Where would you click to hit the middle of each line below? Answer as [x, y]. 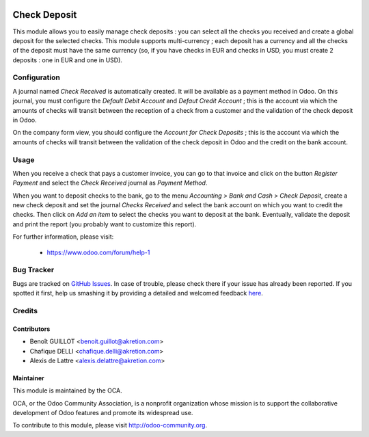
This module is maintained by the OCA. [67, 390]
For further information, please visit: [63, 237]
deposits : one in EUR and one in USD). [68, 60]
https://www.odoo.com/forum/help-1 [98, 252]
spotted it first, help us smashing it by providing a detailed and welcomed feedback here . [138, 293]
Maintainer [28, 378]
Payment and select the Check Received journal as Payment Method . [110, 183]
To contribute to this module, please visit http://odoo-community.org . [110, 425]
